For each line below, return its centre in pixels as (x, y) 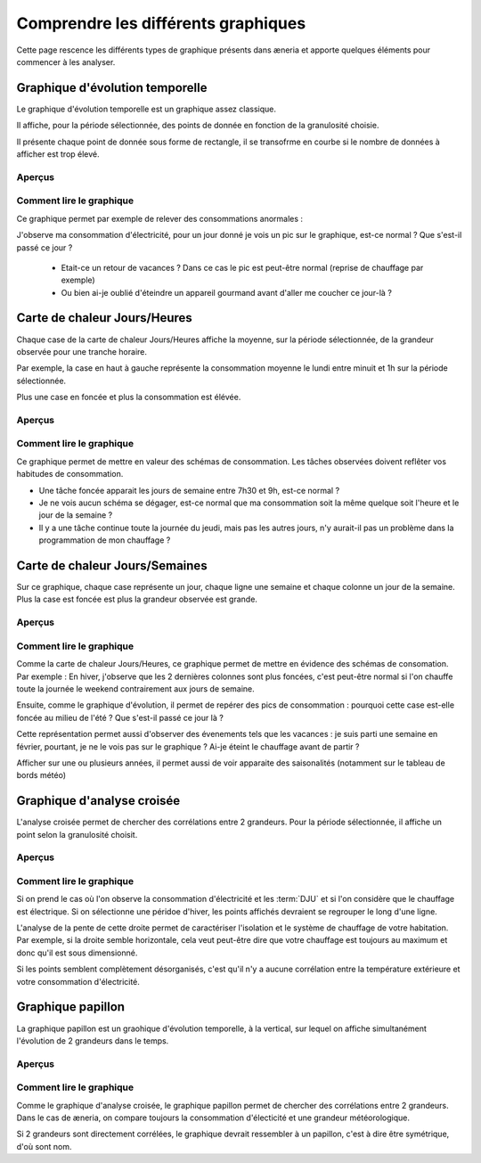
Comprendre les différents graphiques (161, 23)
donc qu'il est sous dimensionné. (77, 953)
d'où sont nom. (44, 1146)
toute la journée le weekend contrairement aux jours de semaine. (136, 688)
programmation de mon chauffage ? (105, 540)
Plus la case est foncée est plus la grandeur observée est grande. (137, 599)
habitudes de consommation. (70, 474)
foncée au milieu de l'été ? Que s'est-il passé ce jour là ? (120, 717)
